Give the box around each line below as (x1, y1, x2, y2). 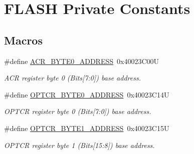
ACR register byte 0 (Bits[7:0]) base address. (4, 72, 141, 83)
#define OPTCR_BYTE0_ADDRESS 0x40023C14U (4, 89, 169, 99)
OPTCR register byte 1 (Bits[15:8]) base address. (4, 139, 155, 150)
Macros (4, 32, 43, 47)
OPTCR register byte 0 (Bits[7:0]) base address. (4, 106, 151, 116)
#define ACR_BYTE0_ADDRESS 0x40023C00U (4, 55, 159, 66)
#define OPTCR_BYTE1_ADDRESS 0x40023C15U (4, 122, 169, 133)
